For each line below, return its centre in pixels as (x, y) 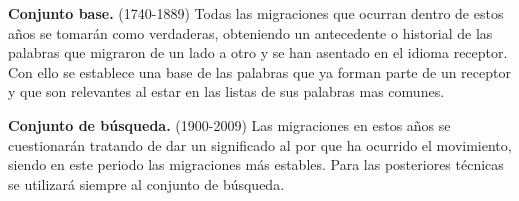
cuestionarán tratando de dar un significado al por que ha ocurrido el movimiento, (260, 144)
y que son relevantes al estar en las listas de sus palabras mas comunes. (226, 91)
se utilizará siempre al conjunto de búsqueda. (146, 183)
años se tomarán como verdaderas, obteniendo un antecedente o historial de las (250, 32)
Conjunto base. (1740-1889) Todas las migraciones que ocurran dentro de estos (256, 13)
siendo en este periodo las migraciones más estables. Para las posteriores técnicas (256, 164)
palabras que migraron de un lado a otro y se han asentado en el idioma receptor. (258, 52)
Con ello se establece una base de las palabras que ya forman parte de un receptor (259, 71)
